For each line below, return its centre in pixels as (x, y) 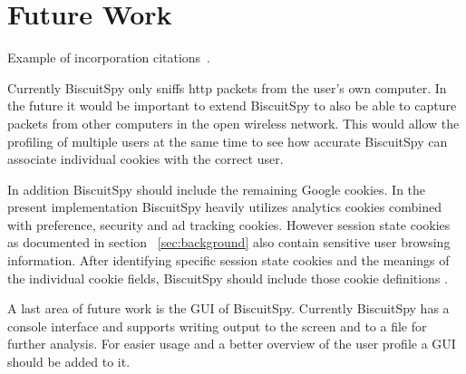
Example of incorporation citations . (109, 58)
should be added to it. (69, 362)
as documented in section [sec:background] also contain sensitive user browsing (229, 242)
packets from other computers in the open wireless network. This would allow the (233, 123)
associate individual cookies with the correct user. (146, 159)
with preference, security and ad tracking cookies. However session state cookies (229, 224)
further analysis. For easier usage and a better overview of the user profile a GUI (232, 344)
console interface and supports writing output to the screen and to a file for (217, 326)
